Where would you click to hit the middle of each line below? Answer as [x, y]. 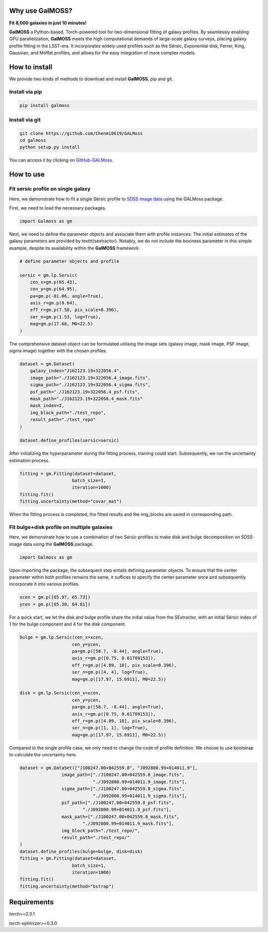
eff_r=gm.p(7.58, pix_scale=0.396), [74, 310]
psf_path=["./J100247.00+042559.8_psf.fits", [118, 803]
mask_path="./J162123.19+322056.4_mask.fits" [86, 399]
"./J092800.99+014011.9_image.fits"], [140, 782]
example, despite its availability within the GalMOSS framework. [74, 248]
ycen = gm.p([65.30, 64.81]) [55, 604]
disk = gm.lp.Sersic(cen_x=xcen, [60, 693]
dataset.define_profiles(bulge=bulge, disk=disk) [81, 851]
